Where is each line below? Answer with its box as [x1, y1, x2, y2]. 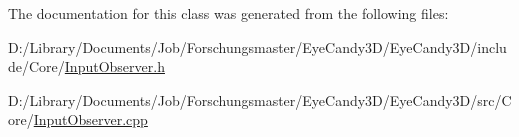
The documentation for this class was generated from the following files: [8, 3, 449, 23]
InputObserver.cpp [33, 109, 148, 130]
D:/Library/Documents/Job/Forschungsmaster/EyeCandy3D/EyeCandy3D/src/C [8, 89, 512, 110]
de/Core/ [8, 56, 65, 77]
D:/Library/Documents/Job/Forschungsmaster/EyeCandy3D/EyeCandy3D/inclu [8, 36, 507, 57]
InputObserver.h [64, 56, 165, 77]
